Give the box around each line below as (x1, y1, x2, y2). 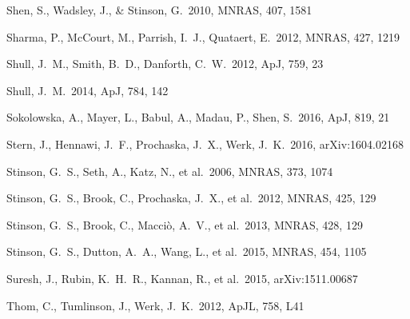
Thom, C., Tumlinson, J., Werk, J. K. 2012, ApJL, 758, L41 (6, 297, 305, 313)
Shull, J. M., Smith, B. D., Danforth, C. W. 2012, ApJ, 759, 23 (6, 55, 324, 72)
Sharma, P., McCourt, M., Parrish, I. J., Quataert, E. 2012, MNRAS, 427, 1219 (6, 28, 400, 45)
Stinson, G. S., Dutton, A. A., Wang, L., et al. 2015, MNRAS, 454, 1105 (6, 243, 367, 260)
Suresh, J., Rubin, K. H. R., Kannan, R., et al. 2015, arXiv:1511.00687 (6, 269, 358, 286)
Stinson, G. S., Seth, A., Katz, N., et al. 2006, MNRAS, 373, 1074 (6, 162, 333, 179)
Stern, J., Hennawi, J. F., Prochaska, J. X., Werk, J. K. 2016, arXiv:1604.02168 (6, 135, 404, 152)
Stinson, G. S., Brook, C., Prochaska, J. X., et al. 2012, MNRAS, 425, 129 (6, 189, 376, 206)
